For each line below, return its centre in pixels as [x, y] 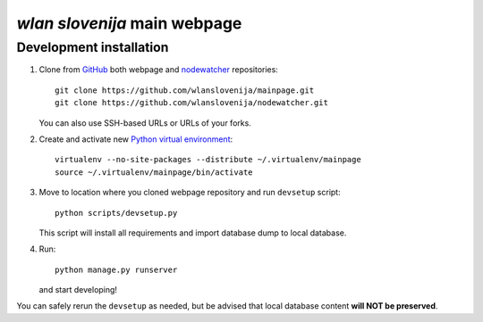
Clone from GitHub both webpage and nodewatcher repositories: [159, 70]
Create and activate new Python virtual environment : [136, 139]
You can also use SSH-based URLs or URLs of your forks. [145, 123]
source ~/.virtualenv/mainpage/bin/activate [154, 172]
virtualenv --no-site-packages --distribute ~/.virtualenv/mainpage [208, 160]
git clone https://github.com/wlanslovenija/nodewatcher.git [191, 103]
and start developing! [78, 290]
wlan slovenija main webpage [129, 23]
